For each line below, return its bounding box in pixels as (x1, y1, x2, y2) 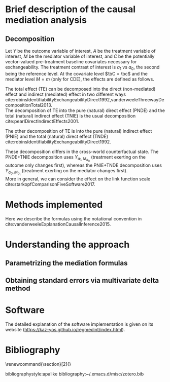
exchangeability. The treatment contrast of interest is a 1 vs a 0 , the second (5, 64, 160, 71)
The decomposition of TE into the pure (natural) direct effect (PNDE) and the (5, 107, 165, 113)
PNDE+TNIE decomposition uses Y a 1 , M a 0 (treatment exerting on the (5, 154, 146, 163)
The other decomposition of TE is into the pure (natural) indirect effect (5, 128, 152, 134)
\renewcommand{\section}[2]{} (5, 361, 72, 367)
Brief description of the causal (5, 4, 136, 15)
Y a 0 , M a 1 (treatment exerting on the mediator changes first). (5, 167, 128, 176)
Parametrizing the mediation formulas (5, 259, 128, 268)
